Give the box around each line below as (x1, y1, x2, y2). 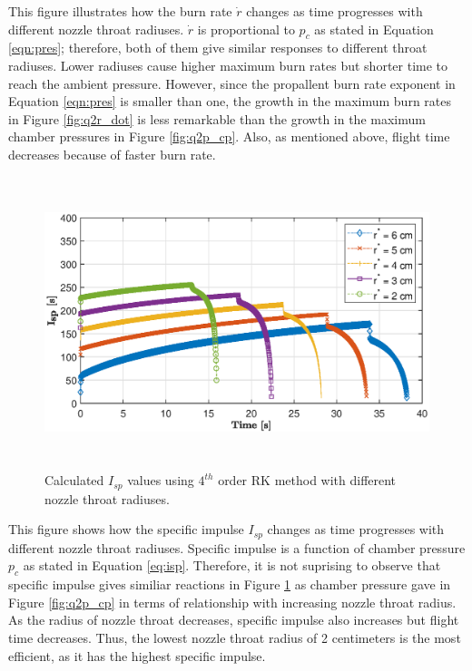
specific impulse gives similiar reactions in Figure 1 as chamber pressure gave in (8, 575, 451, 594)
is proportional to (197, 19, 295, 38)
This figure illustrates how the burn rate (8, 2, 232, 20)
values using (127, 471, 194, 490)
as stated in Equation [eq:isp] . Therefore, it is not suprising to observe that (23, 556, 441, 575)
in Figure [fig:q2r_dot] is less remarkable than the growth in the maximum (8, 109, 426, 128)
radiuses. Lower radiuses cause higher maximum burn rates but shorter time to (8, 55, 448, 74)
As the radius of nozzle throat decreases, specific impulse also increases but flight (8, 610, 459, 629)
